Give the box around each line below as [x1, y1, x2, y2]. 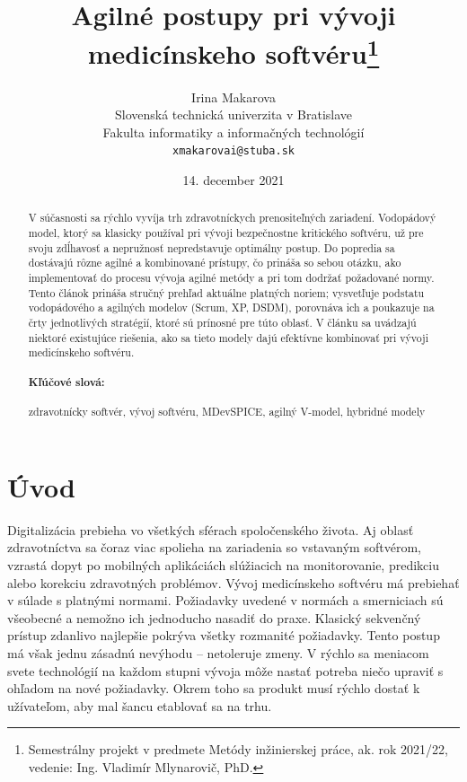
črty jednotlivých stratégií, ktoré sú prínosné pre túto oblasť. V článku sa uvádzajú [28, 315, 417, 330]
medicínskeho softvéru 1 [87, 31, 380, 72]
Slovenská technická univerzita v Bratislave [114, 105, 353, 124]
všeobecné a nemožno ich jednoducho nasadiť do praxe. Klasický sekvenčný [7, 608, 421, 627]
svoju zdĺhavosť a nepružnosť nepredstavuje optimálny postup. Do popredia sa [28, 240, 395, 255]
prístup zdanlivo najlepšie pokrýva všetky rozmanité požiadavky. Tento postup [7, 626, 440, 645]
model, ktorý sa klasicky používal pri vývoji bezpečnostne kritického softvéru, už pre [28, 225, 424, 241]
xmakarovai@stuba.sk [172, 145, 295, 158]
